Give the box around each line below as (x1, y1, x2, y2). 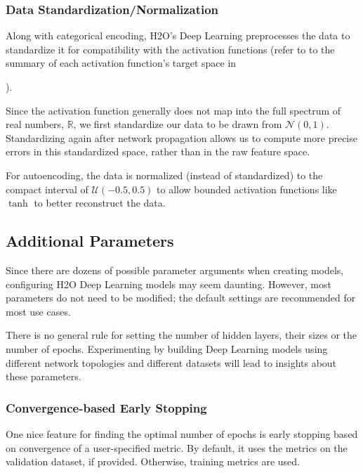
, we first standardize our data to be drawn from (73, 117, 282, 131)
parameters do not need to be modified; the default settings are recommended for (6, 290, 356, 305)
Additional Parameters (6, 230, 174, 252)
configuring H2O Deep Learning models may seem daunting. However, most (6, 276, 331, 291)
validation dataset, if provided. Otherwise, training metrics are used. (6, 454, 300, 469)
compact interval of (6, 181, 88, 196)
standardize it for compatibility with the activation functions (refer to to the (6, 41, 335, 56)
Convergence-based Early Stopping (6, 399, 207, 416)
